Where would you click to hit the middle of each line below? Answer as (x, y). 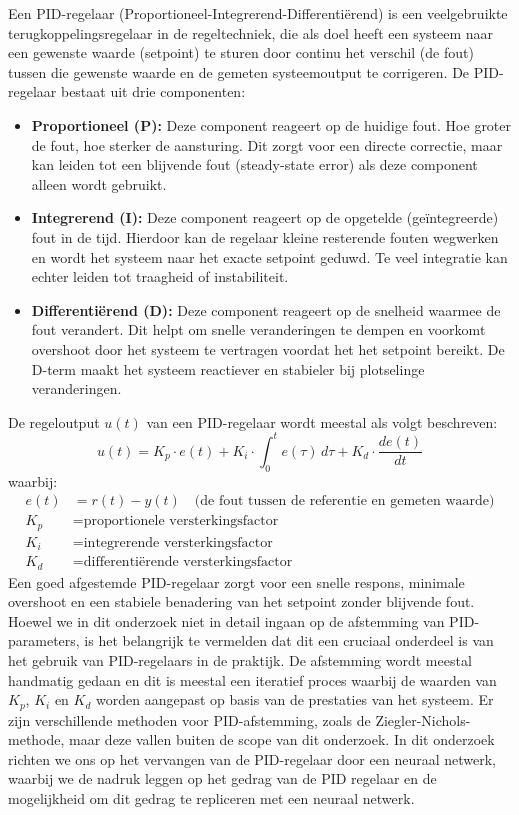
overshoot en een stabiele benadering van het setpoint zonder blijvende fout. (241, 601)
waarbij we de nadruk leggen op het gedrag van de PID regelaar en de (222, 778)
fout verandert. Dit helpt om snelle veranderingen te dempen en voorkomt (258, 329)
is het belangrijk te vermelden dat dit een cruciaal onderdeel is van (289, 640)
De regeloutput (54, 421)
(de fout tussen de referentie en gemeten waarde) (344, 501)
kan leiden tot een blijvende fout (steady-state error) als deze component (254, 164)
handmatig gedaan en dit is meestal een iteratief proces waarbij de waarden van (252, 679)
